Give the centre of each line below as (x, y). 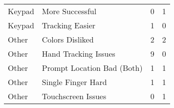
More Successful (69, 11)
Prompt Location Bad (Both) (92, 68)
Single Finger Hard (74, 82)
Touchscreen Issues (74, 96)
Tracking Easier (69, 25)
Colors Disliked (68, 39)
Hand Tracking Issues (78, 54)
